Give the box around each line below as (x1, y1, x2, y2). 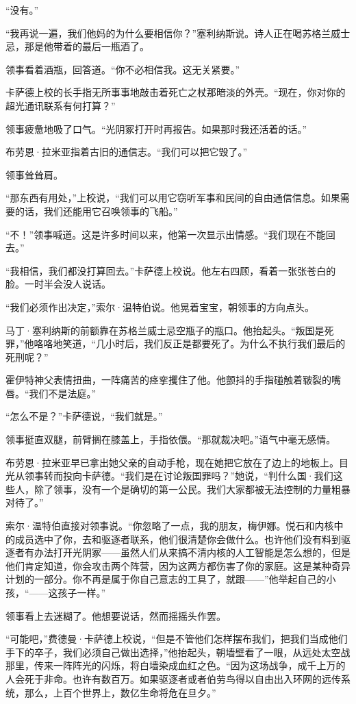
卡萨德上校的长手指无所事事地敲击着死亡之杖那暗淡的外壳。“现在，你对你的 (5, 85, 346, 99)
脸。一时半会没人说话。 (5, 277, 111, 291)
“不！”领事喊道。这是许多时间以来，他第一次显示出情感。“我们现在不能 (5, 227, 326, 241)
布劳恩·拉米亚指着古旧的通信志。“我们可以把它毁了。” (5, 144, 248, 159)
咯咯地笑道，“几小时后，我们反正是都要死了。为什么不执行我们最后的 (34, 336, 346, 351)
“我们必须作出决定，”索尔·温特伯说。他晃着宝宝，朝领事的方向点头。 (5, 299, 315, 314)
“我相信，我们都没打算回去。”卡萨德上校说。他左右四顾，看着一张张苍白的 (5, 263, 336, 277)
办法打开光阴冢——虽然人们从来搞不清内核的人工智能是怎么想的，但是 (34, 545, 351, 560)
